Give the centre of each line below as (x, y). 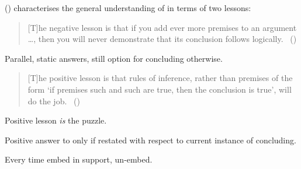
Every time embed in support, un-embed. (79, 159)
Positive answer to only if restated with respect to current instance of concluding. (150, 140)
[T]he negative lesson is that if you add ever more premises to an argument (162, 27)
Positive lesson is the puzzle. (56, 120)
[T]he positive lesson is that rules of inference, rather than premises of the (160, 78)
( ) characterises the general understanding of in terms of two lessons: (128, 8)
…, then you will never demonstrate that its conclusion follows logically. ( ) (162, 39)
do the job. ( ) (54, 101)
